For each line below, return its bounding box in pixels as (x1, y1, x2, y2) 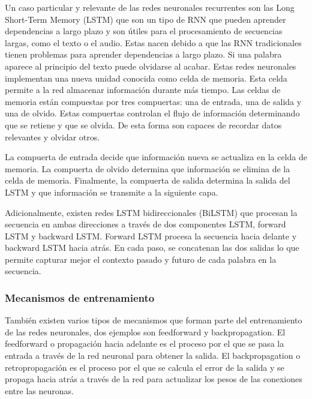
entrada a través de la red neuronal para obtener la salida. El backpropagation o (5, 349, 301, 362)
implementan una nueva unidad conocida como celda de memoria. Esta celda (5, 71, 287, 84)
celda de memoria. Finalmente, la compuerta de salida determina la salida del (5, 174, 290, 187)
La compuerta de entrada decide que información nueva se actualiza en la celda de (5, 151, 307, 163)
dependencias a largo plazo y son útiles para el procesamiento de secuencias (5, 25, 283, 37)
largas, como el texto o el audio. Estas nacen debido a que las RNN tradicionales (5, 36, 302, 49)
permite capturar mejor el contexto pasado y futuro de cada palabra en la (5, 253, 277, 265)
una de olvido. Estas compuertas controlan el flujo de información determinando (5, 107, 300, 119)
